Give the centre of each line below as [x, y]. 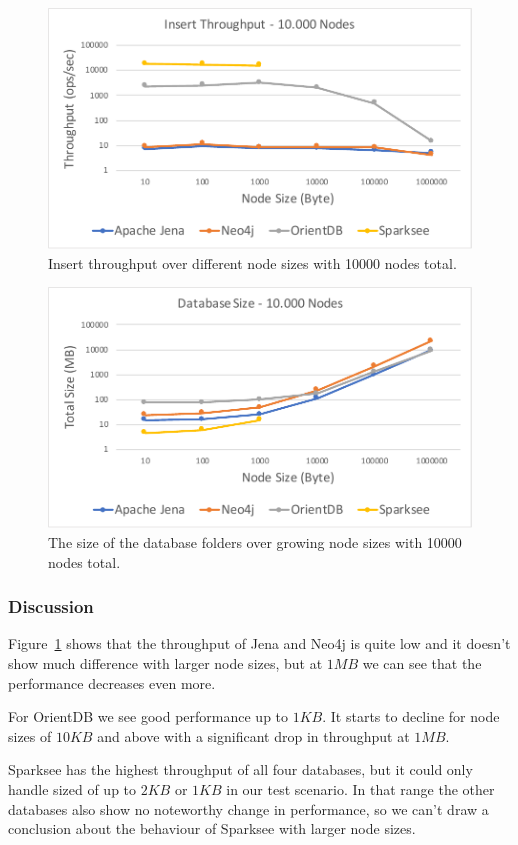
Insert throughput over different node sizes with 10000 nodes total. [252, 262]
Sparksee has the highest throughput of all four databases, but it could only [240, 769]
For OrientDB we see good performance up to [148, 716]
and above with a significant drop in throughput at [253, 735]
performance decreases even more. [112, 682]
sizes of [30, 735]
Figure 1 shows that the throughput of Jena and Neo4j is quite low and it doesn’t [259, 643]
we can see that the [422, 663]
